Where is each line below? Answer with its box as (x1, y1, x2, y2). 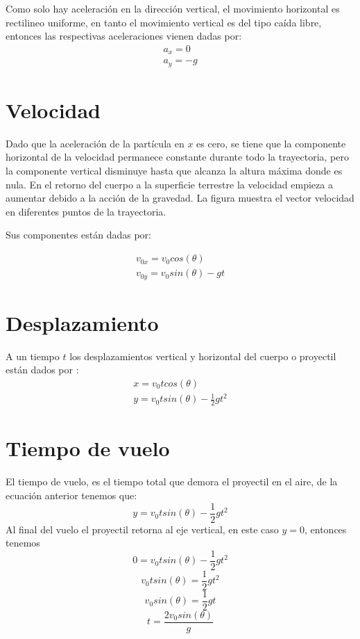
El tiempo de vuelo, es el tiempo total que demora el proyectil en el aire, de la (6, 474, 338, 489)
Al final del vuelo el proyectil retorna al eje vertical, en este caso (6, 521, 279, 536)
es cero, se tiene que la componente (196, 136, 346, 150)
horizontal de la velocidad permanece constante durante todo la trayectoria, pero (6, 149, 349, 164)
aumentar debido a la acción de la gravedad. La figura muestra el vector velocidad (6, 191, 354, 205)
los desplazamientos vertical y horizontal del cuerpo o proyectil (69, 348, 336, 363)
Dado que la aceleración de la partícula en (6, 136, 185, 150)
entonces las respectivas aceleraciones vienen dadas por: (6, 29, 242, 43)
